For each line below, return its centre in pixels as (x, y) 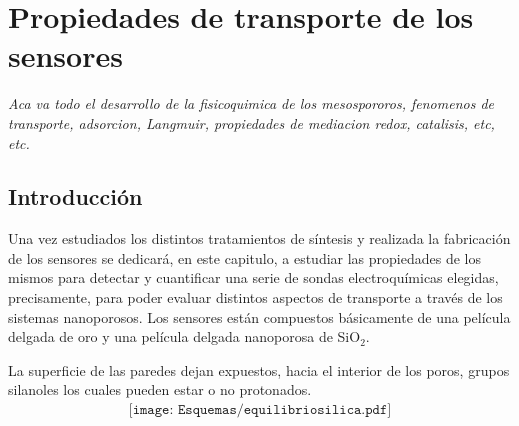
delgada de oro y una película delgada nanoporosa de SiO (184, 336)
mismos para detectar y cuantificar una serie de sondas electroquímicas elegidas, (253, 277)
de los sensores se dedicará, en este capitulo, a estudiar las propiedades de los (244, 257)
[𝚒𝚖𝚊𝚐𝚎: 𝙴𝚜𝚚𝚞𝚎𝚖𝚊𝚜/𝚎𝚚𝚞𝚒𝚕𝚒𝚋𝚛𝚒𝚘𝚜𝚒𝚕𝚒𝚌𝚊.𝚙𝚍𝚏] (260, 410)
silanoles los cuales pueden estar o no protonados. (160, 389)
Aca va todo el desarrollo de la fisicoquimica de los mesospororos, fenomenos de (251, 103)
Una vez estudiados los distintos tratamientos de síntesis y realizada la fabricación (259, 238)
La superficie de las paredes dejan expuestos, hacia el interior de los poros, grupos (259, 369)
